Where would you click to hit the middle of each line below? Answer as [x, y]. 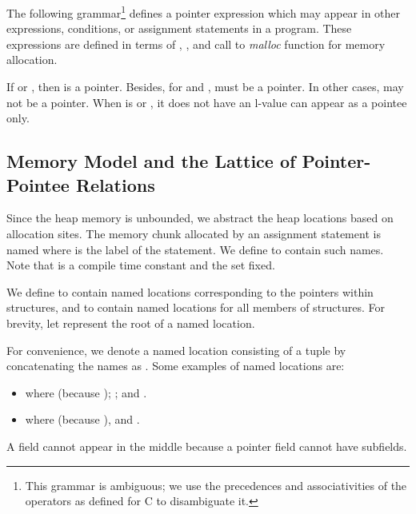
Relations [115, 184]
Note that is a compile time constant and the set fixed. [141, 265]
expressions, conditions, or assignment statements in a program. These [179, 28]
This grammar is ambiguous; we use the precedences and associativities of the [216, 485]
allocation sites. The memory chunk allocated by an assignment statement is [194, 233]
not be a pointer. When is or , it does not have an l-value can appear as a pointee [207, 102]
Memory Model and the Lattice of [151, 161]
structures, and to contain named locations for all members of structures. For [196, 307]
